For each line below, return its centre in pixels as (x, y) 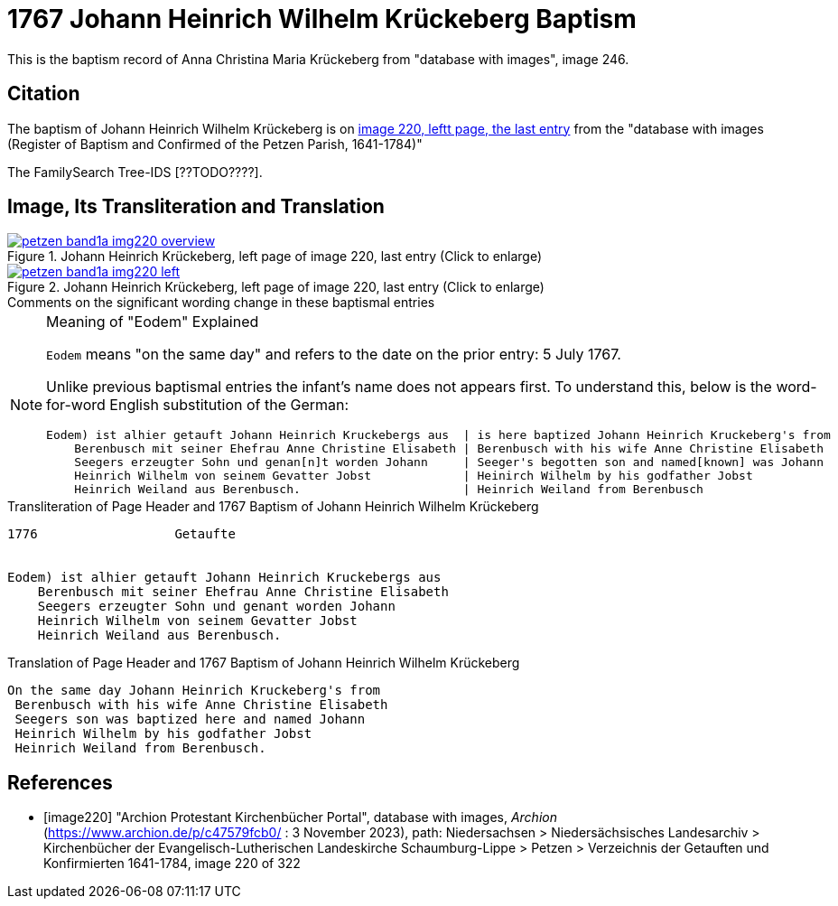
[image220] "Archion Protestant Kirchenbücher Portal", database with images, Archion (300, 817)
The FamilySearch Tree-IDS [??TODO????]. (135, 172)
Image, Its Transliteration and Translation (196, 207)
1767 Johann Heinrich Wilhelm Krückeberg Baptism (322, 19)
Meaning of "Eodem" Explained (153, 322)
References (60, 782)
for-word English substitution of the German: (198, 405)
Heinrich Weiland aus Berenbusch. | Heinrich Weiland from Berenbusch (389, 490)
